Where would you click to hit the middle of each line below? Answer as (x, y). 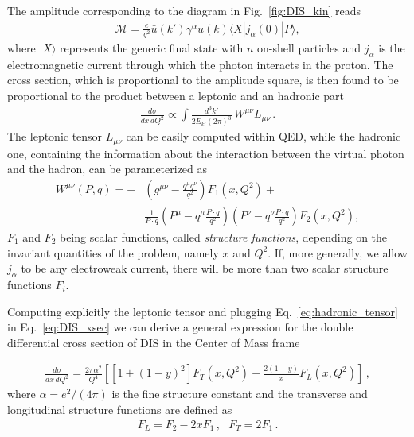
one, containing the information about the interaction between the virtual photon (206, 153)
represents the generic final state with (152, 47)
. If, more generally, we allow (338, 252)
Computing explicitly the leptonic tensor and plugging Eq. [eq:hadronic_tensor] (203, 311)
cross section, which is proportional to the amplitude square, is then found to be (203, 80)
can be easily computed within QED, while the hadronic (264, 136)
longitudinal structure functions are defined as (120, 410)
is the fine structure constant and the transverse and (240, 394)
